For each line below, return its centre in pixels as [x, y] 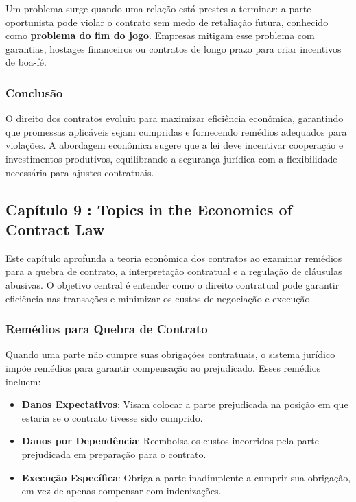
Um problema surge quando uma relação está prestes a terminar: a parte [158, 8]
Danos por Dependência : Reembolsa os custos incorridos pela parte [170, 441]
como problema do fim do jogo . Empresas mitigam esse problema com [160, 35]
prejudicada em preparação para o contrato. [114, 454]
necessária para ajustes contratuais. [80, 172]
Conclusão [34, 92]
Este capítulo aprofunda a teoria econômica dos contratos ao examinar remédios [174, 258]
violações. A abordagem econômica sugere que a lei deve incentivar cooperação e [175, 145]
